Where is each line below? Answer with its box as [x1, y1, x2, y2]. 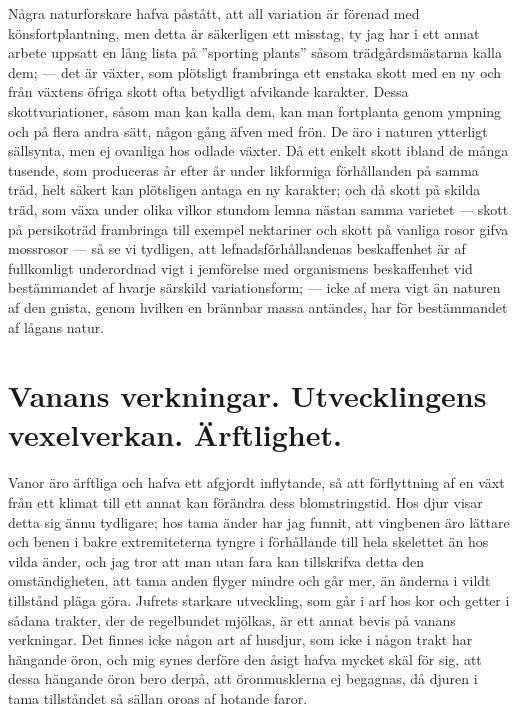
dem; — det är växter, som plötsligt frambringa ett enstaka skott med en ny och [8, 61, 502, 82]
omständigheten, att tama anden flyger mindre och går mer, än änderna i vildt [8, 570, 491, 591]
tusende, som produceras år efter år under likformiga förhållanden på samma [8, 159, 479, 180]
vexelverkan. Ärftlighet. [8, 414, 342, 455]
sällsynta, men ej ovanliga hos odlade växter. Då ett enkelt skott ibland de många [8, 140, 509, 161]
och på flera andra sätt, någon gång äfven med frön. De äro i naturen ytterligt [8, 120, 488, 141]
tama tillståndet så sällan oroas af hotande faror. [8, 687, 308, 708]
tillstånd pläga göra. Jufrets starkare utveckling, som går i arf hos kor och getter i [8, 589, 510, 610]
